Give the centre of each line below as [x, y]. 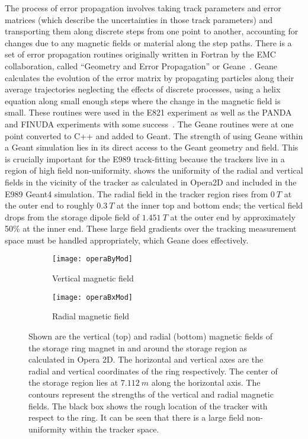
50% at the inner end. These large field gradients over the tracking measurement [151, 228]
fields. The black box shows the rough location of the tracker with [148, 406]
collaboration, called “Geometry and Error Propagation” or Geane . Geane [141, 65]
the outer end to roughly [49, 205]
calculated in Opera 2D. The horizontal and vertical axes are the [146, 359]
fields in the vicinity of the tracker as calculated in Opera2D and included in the [151, 182]
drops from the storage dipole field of [72, 217]
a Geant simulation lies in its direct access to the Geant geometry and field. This [152, 147]
